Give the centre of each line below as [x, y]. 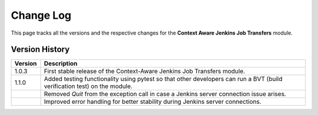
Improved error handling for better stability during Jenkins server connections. [153, 102]
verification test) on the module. [88, 86]
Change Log [41, 15]
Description [61, 63]
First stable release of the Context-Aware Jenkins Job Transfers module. [145, 72]
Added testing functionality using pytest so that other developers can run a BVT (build [163, 79]
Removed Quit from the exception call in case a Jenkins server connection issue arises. [165, 94]
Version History [40, 50]
